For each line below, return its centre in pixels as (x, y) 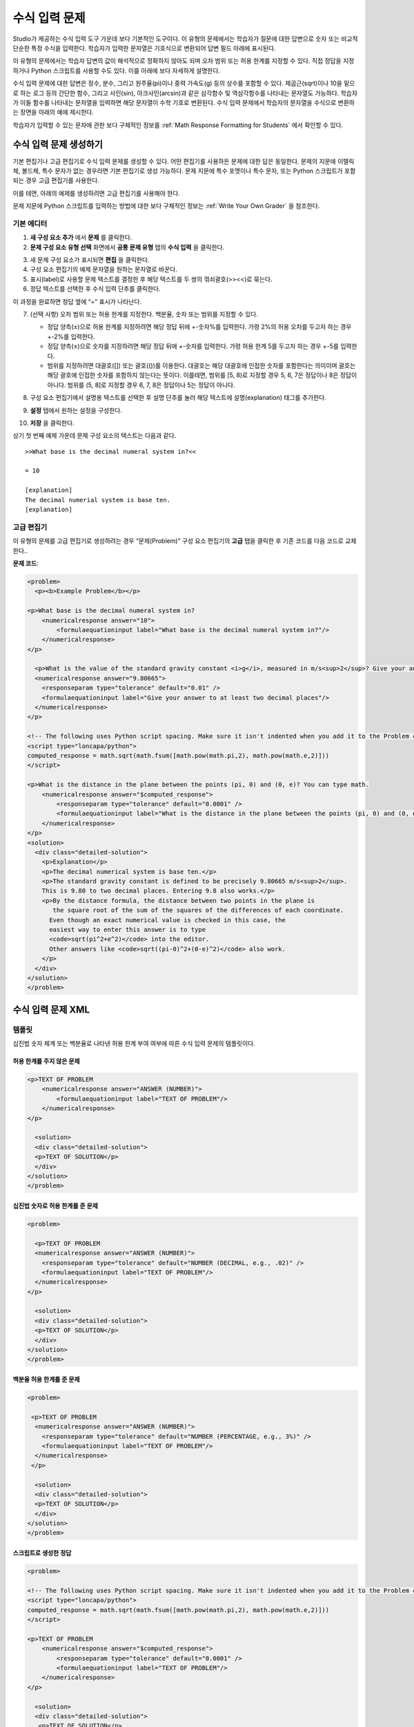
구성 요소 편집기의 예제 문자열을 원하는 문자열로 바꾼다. (103, 269)
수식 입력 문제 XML (51, 1010)
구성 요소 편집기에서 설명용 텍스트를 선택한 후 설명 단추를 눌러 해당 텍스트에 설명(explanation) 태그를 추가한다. (178, 398)
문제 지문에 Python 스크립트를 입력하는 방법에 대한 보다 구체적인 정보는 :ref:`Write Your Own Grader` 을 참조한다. (166, 206)
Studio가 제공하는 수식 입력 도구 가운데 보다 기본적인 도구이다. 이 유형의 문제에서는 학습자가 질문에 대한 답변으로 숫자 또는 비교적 (185, 39)
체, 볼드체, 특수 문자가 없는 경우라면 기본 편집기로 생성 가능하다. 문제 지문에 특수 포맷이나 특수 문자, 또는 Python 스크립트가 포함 (184, 171)
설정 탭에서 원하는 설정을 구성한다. (76, 410)
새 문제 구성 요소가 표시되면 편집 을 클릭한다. (90, 260)
